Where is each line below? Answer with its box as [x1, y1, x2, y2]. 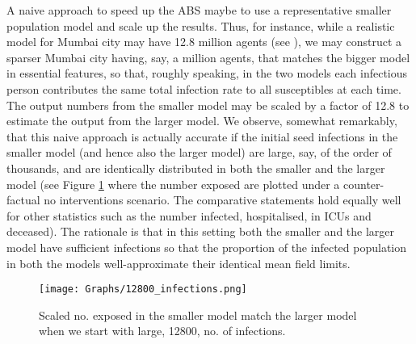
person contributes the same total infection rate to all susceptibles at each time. [6, 80, 401, 97]
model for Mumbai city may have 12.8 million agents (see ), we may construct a [6, 33, 402, 50]
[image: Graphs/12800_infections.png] [39, 283, 247, 296]
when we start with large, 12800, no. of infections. [39, 322, 286, 339]
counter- [343, 175, 384, 192]
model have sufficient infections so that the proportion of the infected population [6, 238, 407, 255]
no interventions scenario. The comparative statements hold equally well [44, 191, 401, 208]
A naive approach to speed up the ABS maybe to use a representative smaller [6, 2, 392, 18]
